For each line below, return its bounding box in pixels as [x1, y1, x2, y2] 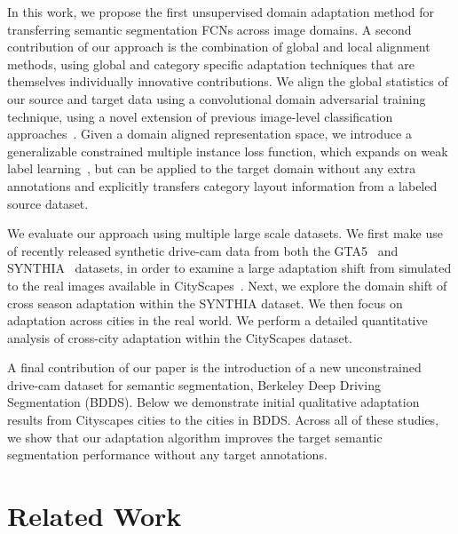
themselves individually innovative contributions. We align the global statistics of [7, 72, 448, 91]
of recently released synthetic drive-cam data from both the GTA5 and [7, 241, 399, 259]
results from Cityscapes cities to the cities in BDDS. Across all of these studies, [7, 410, 439, 429]
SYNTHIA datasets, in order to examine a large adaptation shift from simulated [7, 259, 452, 277]
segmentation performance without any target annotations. [7, 445, 328, 464]
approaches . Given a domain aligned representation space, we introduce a [7, 124, 412, 143]
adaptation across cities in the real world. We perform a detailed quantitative [7, 311, 428, 330]
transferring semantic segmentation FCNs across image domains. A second [7, 20, 412, 38]
